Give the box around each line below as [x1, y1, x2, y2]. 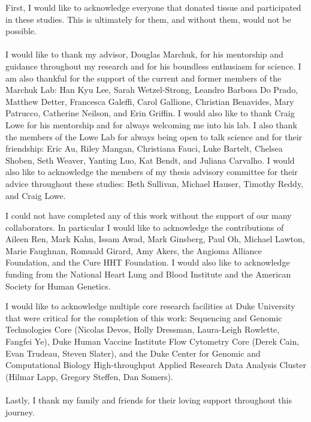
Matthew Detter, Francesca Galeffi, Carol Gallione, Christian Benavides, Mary [5, 95, 294, 107]
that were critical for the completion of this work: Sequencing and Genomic [5, 311, 282, 324]
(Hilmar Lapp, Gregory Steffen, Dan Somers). [5, 370, 173, 382]
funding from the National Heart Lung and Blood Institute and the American [5, 268, 291, 281]
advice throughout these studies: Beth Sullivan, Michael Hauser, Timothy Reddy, [5, 177, 304, 189]
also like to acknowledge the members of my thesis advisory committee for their [5, 165, 298, 178]
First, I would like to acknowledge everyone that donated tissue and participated [5, 1, 301, 13]
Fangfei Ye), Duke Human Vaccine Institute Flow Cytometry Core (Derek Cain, [5, 335, 300, 348]
